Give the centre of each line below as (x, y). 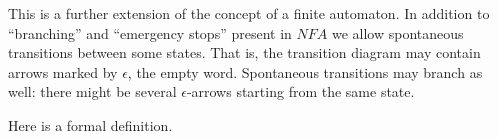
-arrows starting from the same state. (300, 91)
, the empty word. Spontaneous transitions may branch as (305, 71)
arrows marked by (63, 71)
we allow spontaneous (397, 32)
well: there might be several (92, 91)
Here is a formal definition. (90, 124)
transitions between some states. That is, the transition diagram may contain (244, 52)
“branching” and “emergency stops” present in (150, 32)
